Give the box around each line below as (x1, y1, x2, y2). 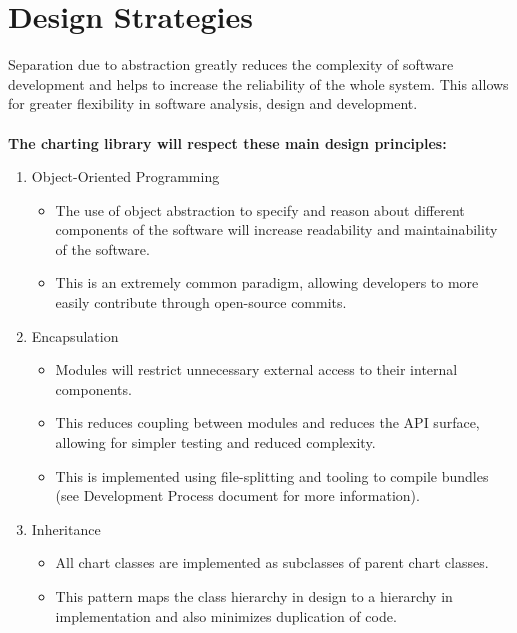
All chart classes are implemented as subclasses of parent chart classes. (55, 552, 489, 573)
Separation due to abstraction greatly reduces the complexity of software (8, 54, 454, 75)
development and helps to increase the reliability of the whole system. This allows (8, 73, 509, 94)
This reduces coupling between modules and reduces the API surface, (55, 412, 480, 433)
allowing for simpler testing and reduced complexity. (55, 432, 376, 453)
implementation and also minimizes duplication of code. (55, 605, 397, 626)
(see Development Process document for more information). (55, 485, 420, 506)
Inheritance (31, 518, 101, 539)
